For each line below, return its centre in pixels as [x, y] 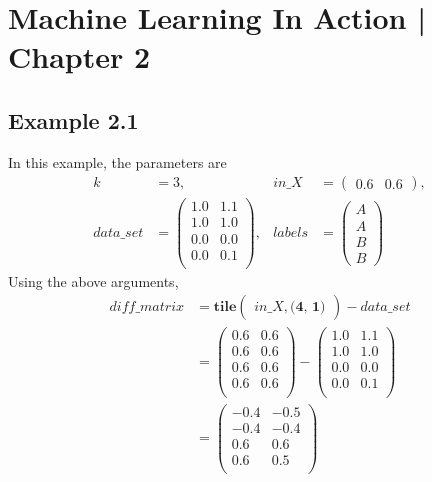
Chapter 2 [79, 56]
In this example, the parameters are [117, 161]
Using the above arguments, [93, 280]
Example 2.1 [73, 119]
